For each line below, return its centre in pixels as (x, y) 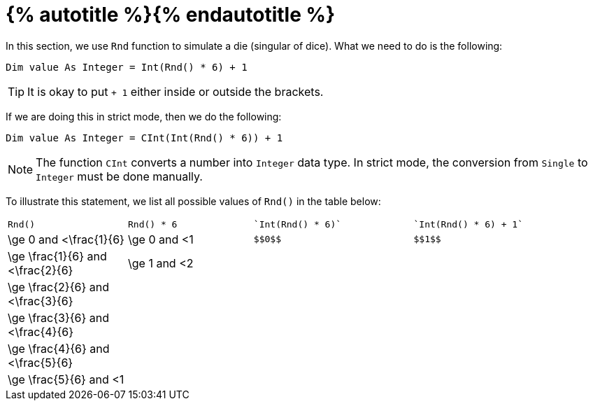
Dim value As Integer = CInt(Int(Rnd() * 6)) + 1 (144, 138)
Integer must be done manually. (119, 176)
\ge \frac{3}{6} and (59, 317)
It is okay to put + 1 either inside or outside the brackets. (176, 91)
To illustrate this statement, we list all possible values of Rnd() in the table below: (193, 201)
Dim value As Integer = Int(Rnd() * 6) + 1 (127, 67)
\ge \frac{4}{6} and (59, 348)
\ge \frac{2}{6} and (58, 287)
